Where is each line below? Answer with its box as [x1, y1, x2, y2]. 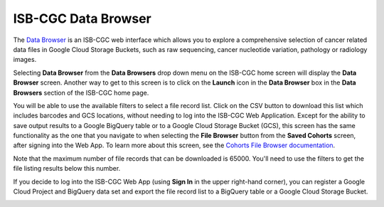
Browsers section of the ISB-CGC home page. [13, 88, 149, 97]
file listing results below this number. [13, 164, 121, 173]
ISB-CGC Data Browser [13, 11, 152, 26]
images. [13, 55, 37, 64]
